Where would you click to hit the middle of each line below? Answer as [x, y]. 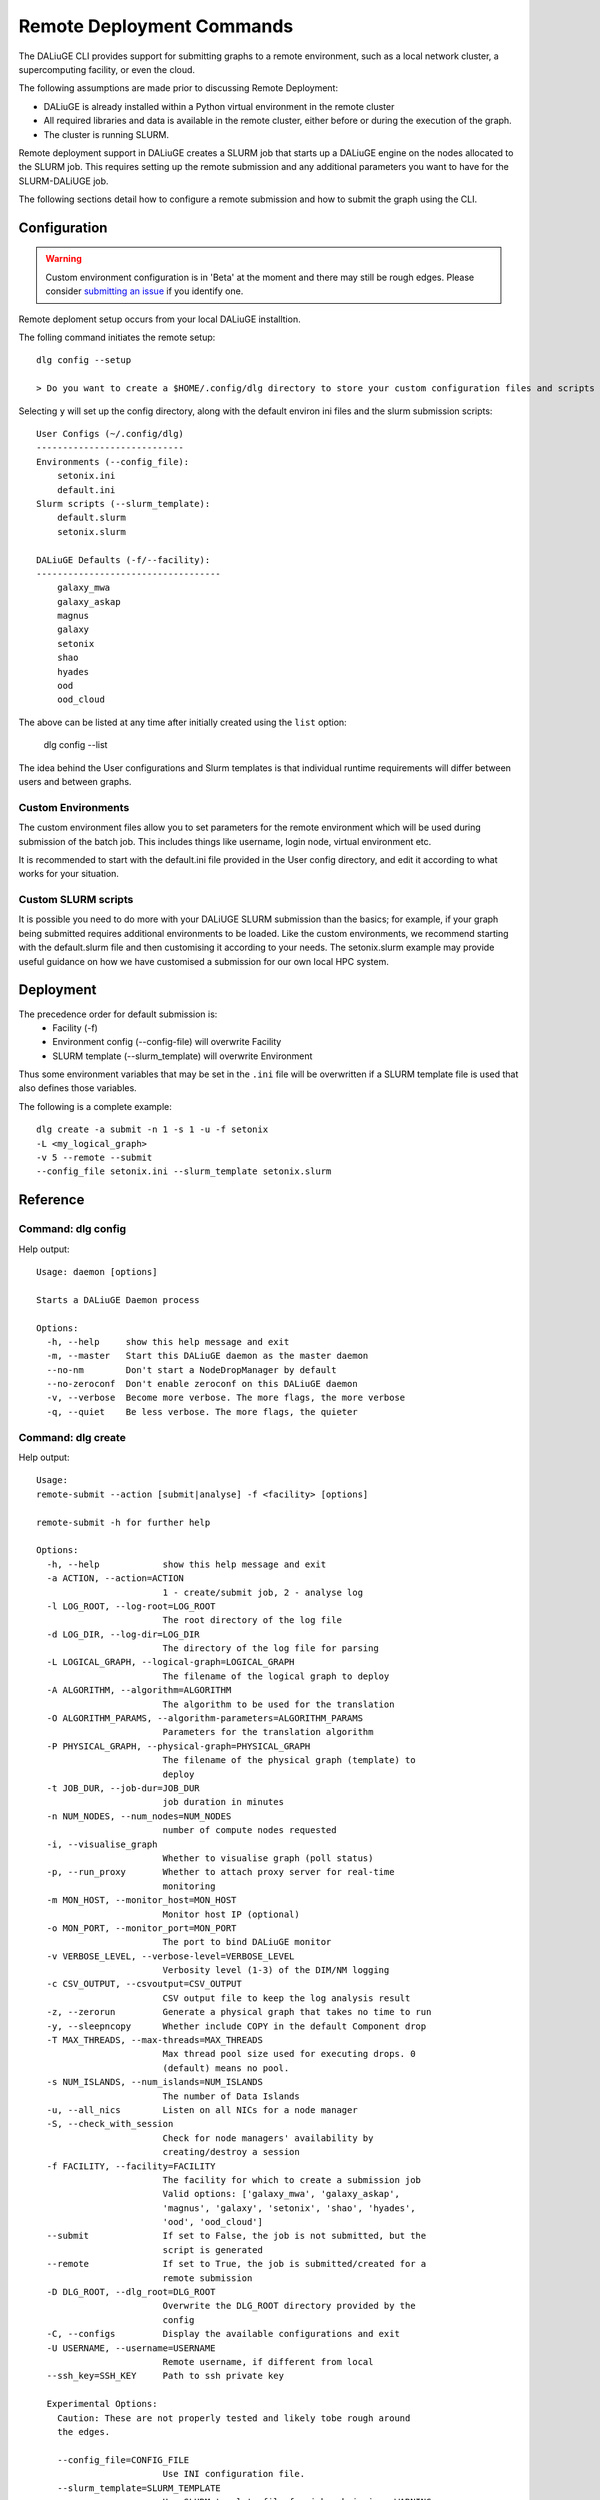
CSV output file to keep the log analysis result [286, 1998]
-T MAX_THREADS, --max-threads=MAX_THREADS [155, 2040]
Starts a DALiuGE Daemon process [118, 1299]
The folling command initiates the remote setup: [117, 337]
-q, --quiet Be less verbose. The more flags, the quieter [202, 1411]
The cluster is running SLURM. [106, 134]
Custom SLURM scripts [76, 900]
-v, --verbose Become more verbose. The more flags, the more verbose [226, 1398]
